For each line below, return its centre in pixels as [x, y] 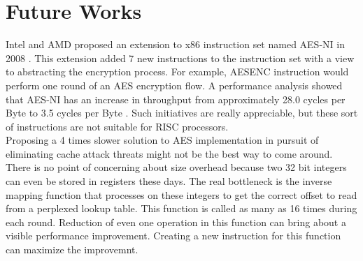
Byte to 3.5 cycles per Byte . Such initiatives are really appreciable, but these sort [182, 113]
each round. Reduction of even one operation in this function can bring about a [176, 222]
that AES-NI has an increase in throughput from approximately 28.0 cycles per [176, 99]
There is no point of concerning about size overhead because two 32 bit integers [176, 167]
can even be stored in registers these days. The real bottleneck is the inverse [169, 181]
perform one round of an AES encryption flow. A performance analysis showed [174, 85]
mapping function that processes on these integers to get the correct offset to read [181, 194]
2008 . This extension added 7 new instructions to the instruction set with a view [180, 58]
